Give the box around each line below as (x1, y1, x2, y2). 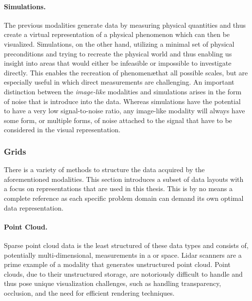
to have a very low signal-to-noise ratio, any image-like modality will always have (4, 106, 245, 116)
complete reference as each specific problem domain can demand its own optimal (4, 193, 244, 203)
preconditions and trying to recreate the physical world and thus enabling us (4, 48, 232, 58)
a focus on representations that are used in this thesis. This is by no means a (4, 183, 233, 194)
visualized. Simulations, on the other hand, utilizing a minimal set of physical (4, 38, 235, 49)
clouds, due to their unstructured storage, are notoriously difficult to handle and (4, 268, 243, 279)
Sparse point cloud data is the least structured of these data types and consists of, (4, 240, 249, 250)
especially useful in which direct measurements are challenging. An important (4, 77, 235, 87)
